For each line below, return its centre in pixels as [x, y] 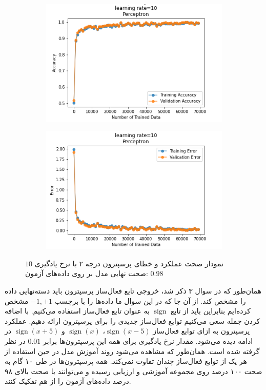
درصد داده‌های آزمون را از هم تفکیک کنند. [68, 381]
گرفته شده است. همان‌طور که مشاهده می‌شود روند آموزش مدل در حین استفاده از [132, 351]
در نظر [15, 341]
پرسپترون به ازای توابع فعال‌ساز [201, 331]
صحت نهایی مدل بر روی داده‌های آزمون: [87, 273]
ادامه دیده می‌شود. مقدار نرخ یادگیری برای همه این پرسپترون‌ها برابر [148, 341]
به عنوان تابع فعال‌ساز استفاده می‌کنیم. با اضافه [77, 311]
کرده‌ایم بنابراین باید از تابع [211, 311]
